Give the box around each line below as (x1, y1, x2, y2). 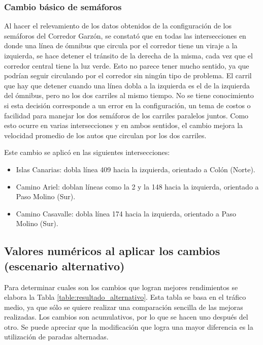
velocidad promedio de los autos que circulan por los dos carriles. (4, 130, 207, 140)
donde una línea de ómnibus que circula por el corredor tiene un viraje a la (4, 40, 238, 51)
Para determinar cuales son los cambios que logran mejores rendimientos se (4, 281, 238, 292)
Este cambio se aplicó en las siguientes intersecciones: (4, 147, 170, 158)
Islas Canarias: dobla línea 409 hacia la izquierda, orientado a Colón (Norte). (16, 164, 255, 174)
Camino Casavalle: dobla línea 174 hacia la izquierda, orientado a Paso (16, 208, 237, 218)
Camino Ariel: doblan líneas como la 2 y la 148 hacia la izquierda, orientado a (16, 181, 259, 192)
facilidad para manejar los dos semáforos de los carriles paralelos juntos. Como (4, 110, 249, 120)
